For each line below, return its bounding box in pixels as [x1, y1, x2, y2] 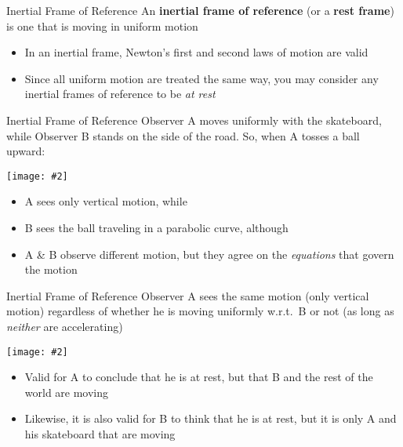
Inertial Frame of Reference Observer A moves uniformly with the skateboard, [6, 111, 382, 128]
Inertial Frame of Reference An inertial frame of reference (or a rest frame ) [6, 2, 394, 18]
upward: [6, 143, 45, 159]
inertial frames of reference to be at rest [24, 85, 216, 102]
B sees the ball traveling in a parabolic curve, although [24, 220, 289, 235]
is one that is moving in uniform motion [6, 17, 198, 34]
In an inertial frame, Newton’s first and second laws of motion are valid [24, 44, 369, 60]
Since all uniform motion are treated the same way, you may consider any [24, 70, 379, 86]
